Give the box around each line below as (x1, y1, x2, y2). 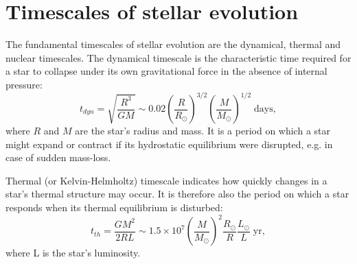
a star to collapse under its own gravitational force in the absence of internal (5, 64, 327, 78)
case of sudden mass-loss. (5, 150, 111, 165)
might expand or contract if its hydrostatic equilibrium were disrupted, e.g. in (5, 136, 333, 151)
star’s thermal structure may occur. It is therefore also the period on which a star (5, 187, 349, 201)
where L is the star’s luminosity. (5, 245, 141, 260)
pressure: (5, 77, 43, 91)
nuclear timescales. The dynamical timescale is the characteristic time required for (5, 50, 352, 64)
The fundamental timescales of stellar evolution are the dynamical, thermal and (5, 37, 341, 51)
